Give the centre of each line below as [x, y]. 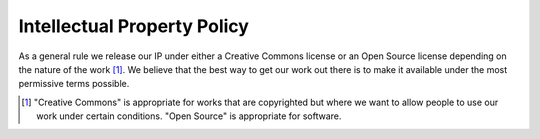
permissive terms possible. [74, 84]
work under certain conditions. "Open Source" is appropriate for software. [189, 116]
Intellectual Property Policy [134, 26]
